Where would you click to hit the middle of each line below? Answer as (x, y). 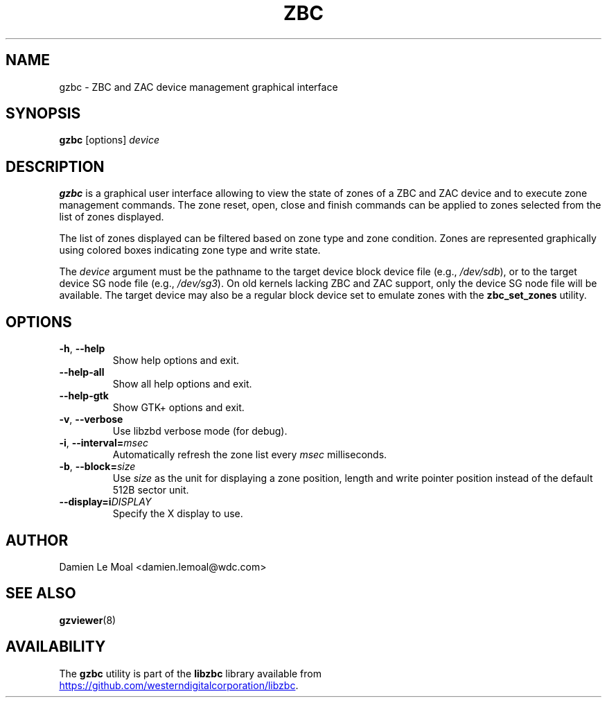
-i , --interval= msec (104, 443)
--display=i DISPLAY (105, 502)
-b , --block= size (97, 467)
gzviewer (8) (88, 620)
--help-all (82, 372)
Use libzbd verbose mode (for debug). (200, 431)
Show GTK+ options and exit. (178, 408)
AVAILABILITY (56, 647)
